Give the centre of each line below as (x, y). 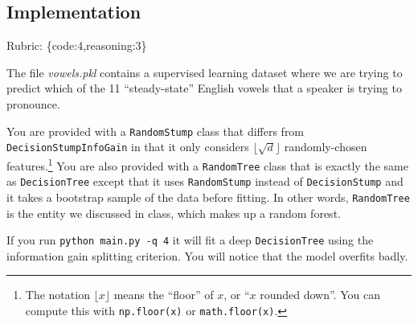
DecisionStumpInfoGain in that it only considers (128, 147)
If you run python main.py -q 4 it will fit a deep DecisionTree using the (190, 240)
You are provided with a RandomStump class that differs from (156, 131)
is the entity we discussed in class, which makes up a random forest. (174, 213)
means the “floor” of (164, 295)
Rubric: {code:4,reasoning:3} (77, 45)
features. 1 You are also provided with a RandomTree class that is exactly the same (207, 164)
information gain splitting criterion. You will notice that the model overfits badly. (207, 255)
